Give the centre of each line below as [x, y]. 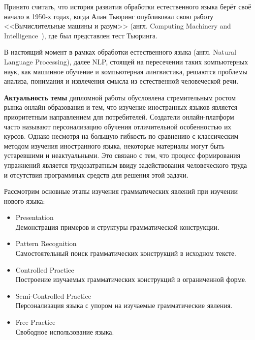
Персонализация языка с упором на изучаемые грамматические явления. [124, 305]
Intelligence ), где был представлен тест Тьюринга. [81, 35]
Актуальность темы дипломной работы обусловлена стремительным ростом [120, 97]
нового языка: [25, 201]
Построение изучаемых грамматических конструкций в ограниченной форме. [131, 279]
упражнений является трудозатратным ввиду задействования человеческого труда [126, 165]
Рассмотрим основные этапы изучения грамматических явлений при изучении [121, 191]
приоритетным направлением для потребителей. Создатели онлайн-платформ [119, 116]
